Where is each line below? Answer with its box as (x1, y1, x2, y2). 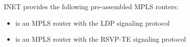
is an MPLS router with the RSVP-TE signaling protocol (15, 34, 186, 44)
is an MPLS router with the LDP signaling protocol (15, 17, 170, 28)
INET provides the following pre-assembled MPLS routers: (4, 1, 178, 11)
